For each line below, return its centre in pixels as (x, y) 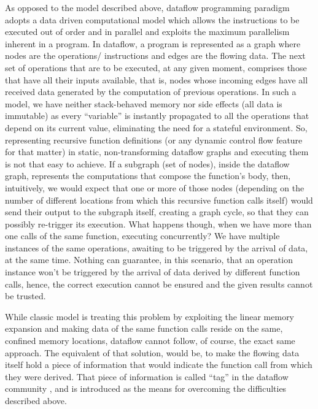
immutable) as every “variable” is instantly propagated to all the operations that (157, 116)
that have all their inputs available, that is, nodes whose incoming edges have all (157, 79)
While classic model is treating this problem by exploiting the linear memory (150, 316)
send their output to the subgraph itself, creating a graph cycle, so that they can (157, 212)
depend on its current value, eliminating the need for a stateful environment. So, (156, 127)
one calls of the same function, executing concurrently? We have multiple (142, 236)
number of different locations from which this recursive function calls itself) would (159, 200)
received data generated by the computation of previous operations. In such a (151, 92)
